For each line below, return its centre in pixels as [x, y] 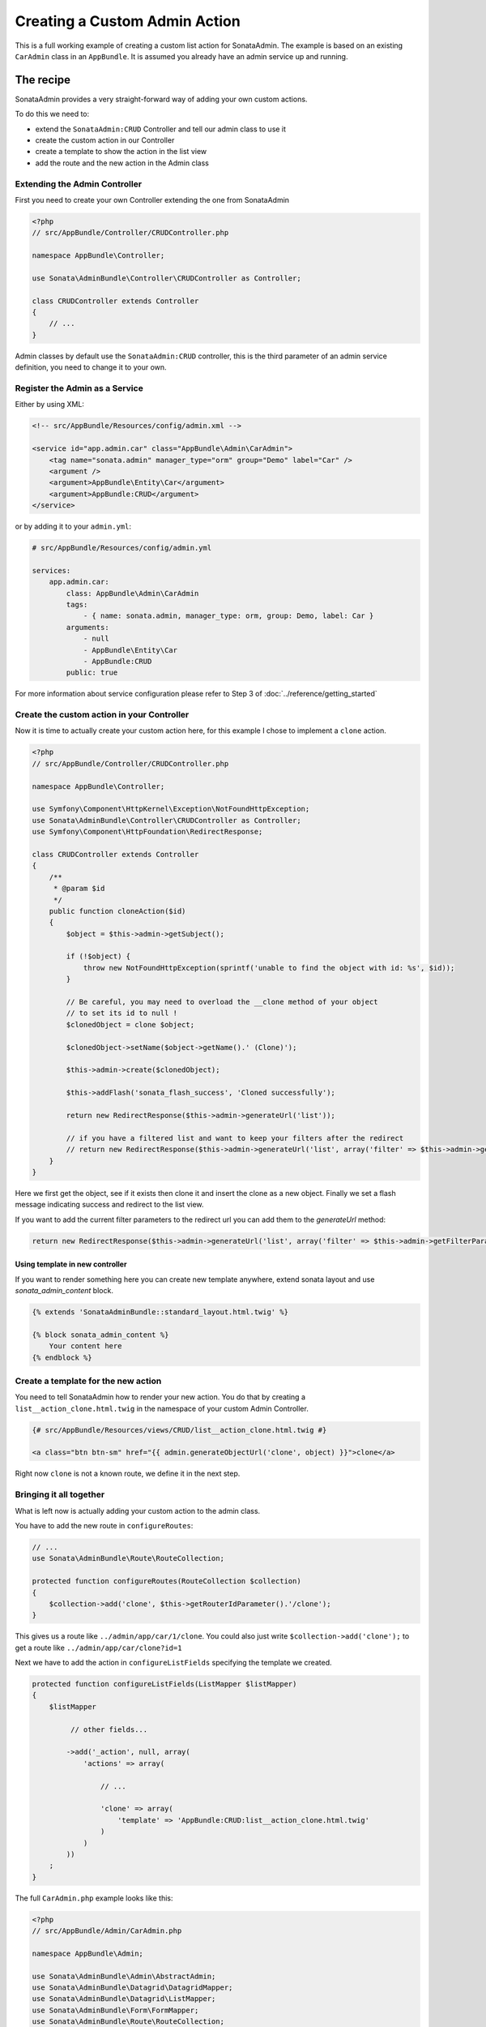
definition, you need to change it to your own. [91, 367]
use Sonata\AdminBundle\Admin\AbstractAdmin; [124, 1976]
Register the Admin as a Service [79, 388]
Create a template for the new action [88, 1381]
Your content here [85, 1346]
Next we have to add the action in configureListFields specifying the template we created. [173, 1663]
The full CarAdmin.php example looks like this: [94, 1898]
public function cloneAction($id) [117, 911]
